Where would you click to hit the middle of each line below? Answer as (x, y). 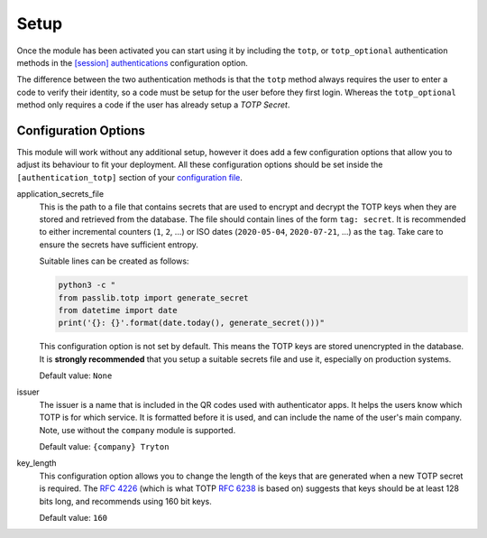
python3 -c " (87, 285)
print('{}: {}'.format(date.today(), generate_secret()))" (191, 323)
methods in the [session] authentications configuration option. (132, 62)
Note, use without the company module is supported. (138, 430)
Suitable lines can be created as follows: (114, 261)
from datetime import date (118, 310)
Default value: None (76, 376)
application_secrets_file (60, 194)
